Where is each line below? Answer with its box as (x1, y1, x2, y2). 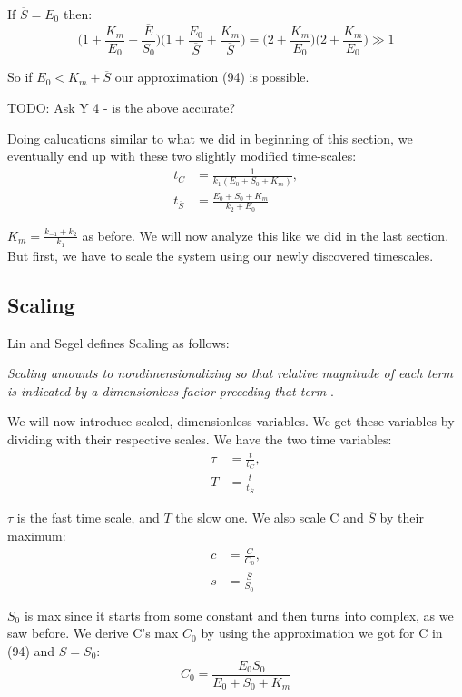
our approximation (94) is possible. (114, 67, 310, 86)
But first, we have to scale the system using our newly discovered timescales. (7, 245, 434, 264)
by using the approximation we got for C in (201, 623, 443, 642)
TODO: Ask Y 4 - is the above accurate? (7, 97, 236, 116)
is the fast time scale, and (16, 508, 160, 527)
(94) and (7, 641, 55, 660)
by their (379, 508, 424, 527)
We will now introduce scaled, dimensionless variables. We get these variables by (7, 412, 455, 431)
